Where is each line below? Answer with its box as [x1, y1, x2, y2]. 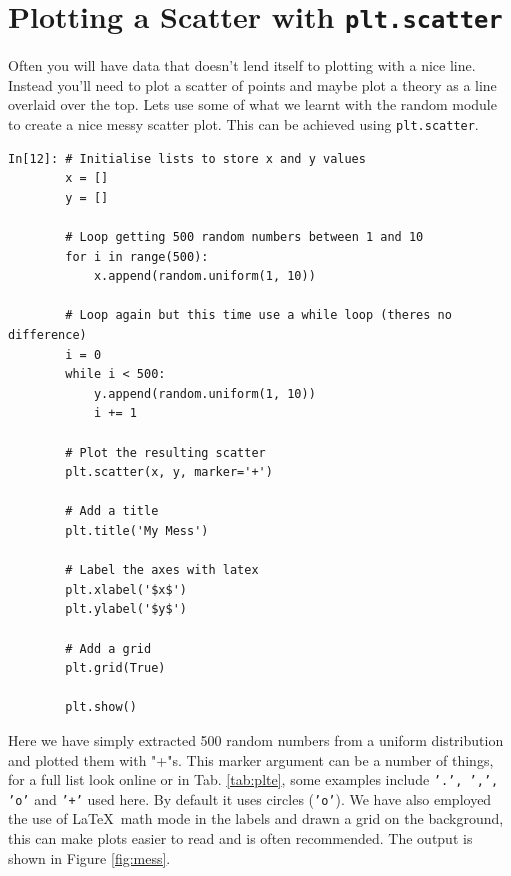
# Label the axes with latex [65, 563, 259, 578]
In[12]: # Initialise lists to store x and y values [8, 151, 366, 166]
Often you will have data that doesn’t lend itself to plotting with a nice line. [8, 55, 476, 76]
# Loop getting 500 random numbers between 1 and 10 [65, 230, 424, 245]
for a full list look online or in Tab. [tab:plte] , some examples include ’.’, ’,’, [8, 769, 499, 790]
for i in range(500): [65, 249, 209, 264]
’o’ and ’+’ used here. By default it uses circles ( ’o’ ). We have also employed [8, 788, 492, 809]
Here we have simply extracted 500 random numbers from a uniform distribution [8, 729, 504, 750]
